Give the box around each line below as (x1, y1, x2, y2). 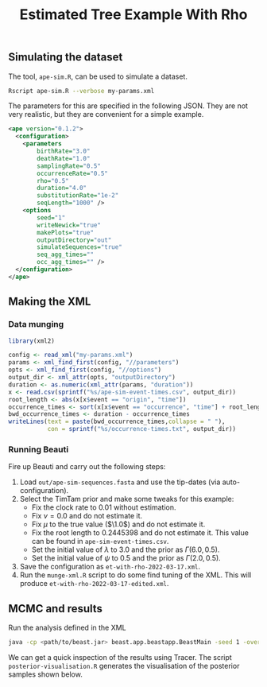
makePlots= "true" (37, 228, 94, 236)
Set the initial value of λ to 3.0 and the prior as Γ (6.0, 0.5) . (31, 545, 220, 554)
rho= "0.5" (37, 177, 69, 184)
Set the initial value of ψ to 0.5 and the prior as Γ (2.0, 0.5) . (31, 553, 221, 563)
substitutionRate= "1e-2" (37, 192, 119, 200)
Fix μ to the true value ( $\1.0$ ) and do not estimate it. (31, 519, 206, 530)
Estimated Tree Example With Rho (19, 6, 248, 24)
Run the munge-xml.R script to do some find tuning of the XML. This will (19, 570, 252, 580)
